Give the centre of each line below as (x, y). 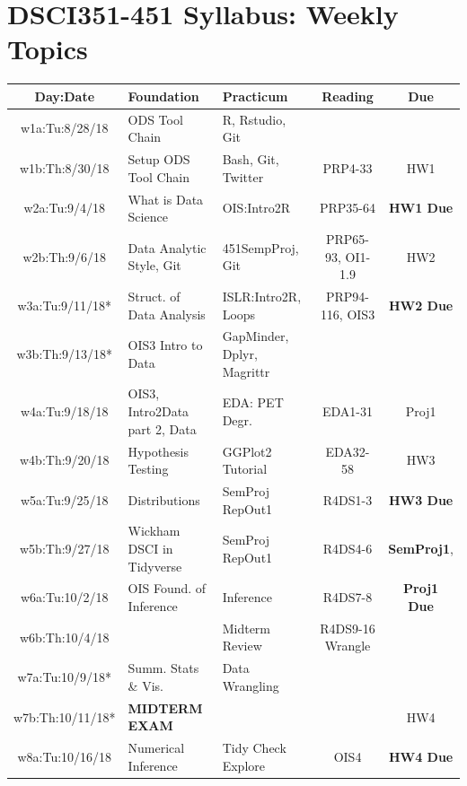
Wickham (154, 531)
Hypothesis (159, 451)
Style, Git (154, 265)
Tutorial (245, 469)
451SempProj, (260, 247)
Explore (243, 765)
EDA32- (348, 451)
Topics (48, 49)
